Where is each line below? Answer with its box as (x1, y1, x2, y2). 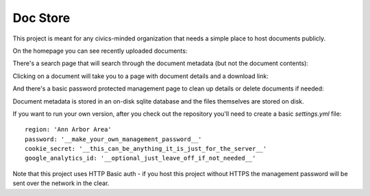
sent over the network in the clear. (12, 179, 110, 188)
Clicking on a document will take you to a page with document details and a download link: (12, 72, 269, 80)
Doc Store (12, 10, 71, 25)
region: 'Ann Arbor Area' (25, 125, 112, 134)
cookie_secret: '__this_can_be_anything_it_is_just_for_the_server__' (25, 145, 267, 153)
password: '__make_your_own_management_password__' (25, 135, 202, 143)
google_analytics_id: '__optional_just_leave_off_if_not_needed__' (25, 154, 256, 162)
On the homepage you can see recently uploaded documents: (12, 47, 188, 55)
